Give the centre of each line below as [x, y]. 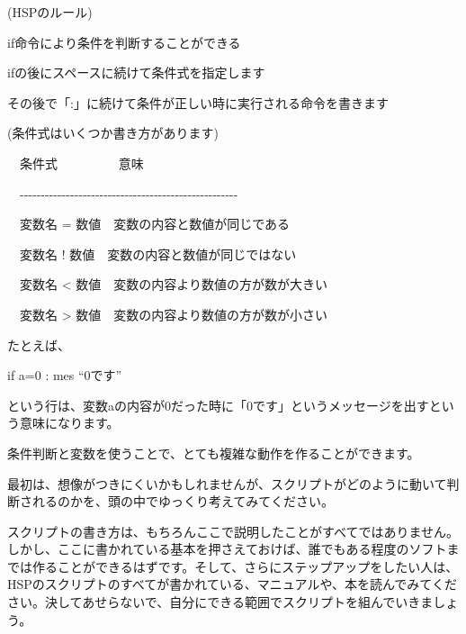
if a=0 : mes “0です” [65, 375]
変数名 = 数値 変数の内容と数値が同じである [155, 224]
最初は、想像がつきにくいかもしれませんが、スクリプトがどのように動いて [227, 483]
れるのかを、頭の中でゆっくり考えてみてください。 [183, 501]
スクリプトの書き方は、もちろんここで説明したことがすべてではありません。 [233, 531]
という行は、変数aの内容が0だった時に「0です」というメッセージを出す [218, 405]
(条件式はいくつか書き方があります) [113, 133]
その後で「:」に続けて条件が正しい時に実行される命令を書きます [198, 102]
